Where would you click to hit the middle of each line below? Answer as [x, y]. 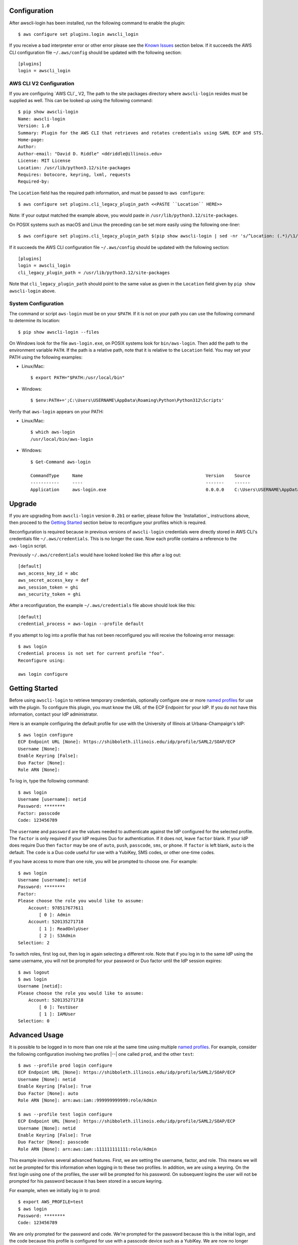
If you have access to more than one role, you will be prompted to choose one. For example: [104, 862]
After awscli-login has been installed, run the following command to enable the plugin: [97, 23]
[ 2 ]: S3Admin [57, 936]
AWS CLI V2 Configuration [42, 84]
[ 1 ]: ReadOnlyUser [64, 929]
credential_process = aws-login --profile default [81, 624]
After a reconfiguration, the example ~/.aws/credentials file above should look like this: [102, 606]
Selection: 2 [34, 943]
